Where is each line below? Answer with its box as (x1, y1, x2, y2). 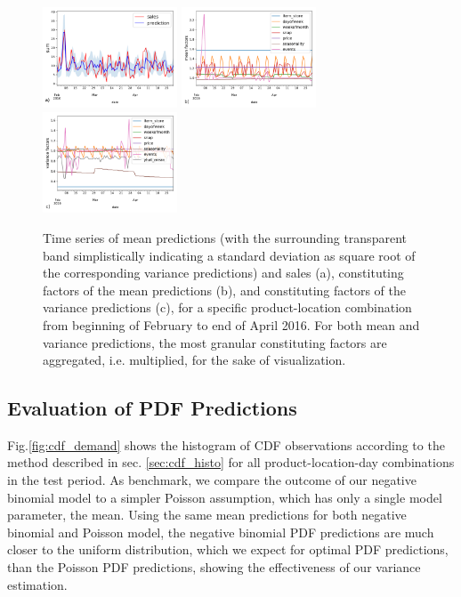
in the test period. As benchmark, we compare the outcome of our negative (7, 471, 417, 489)
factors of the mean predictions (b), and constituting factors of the (43, 280, 407, 299)
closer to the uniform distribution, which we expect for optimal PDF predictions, (7, 540, 449, 559)
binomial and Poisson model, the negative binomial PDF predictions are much (7, 522, 434, 541)
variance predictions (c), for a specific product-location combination (43, 298, 412, 317)
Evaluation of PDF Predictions (7, 394, 297, 422)
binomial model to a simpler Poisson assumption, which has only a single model (7, 488, 442, 506)
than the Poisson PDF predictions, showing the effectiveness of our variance (7, 558, 421, 577)
